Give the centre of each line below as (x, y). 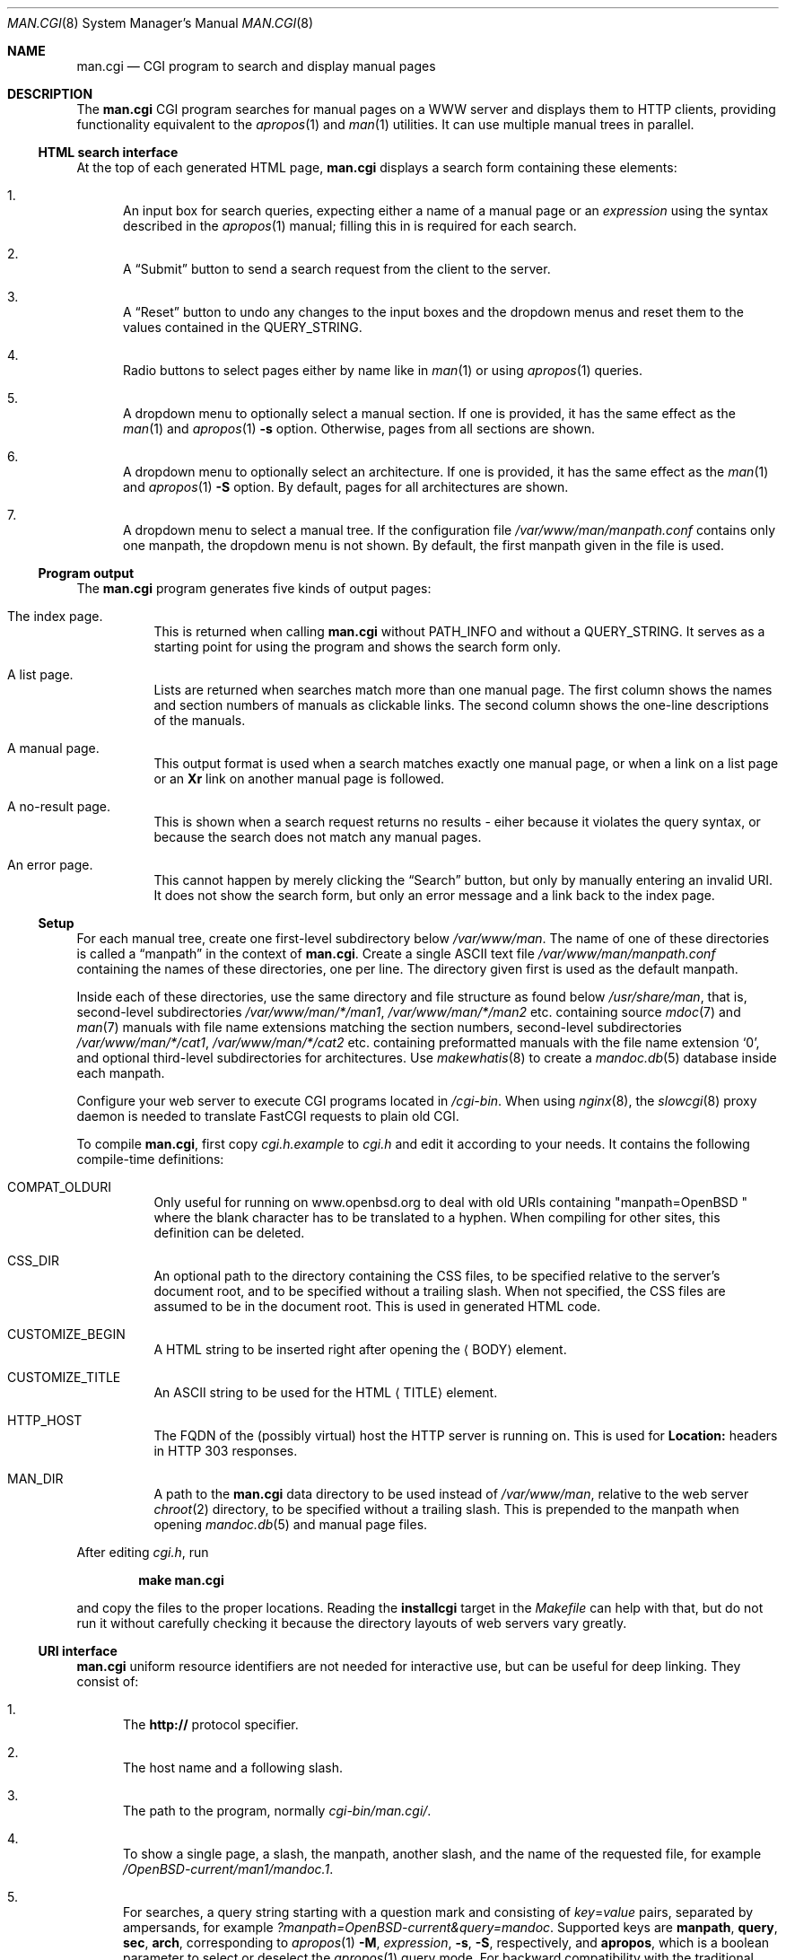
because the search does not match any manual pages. (318, 837)
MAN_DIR (35, 1479)
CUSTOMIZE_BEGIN (66, 1334)
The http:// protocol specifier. (211, 1724)
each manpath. (121, 1073)
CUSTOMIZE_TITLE (64, 1377)
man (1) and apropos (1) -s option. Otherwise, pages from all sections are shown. (359, 429)
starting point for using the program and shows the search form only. (358, 647)
